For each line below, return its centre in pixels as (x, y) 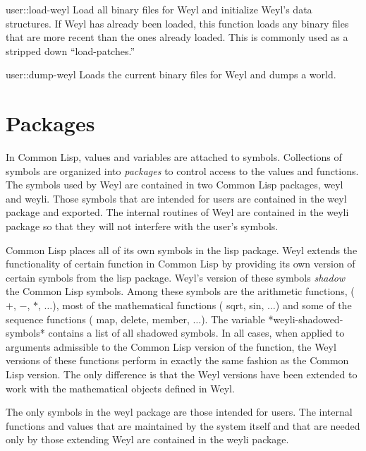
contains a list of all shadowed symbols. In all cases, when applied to (196, 333)
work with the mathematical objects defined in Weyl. (120, 388)
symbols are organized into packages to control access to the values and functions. (182, 170)
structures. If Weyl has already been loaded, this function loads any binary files (177, 23)
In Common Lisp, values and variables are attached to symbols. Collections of (174, 157)
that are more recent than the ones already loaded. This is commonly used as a (177, 37)
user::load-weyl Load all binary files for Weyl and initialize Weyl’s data (159, 9)
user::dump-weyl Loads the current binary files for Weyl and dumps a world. (171, 74)
